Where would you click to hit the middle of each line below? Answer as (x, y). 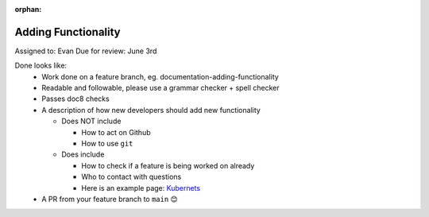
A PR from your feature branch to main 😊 (110, 199)
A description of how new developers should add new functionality (151, 110)
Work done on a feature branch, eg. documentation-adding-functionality (160, 76)
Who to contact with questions (131, 177)
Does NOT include (91, 121)
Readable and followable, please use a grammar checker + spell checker (160, 88)
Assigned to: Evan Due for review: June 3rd (86, 51)
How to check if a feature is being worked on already (168, 165)
